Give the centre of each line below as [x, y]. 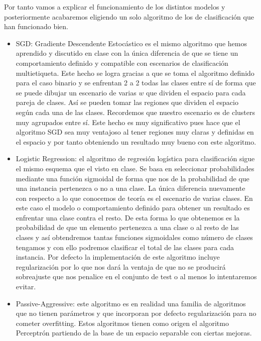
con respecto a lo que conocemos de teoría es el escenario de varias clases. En [134, 198]
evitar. [26, 287]
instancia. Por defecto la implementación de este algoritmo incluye [118, 257]
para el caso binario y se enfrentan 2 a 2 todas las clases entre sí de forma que [136, 83]
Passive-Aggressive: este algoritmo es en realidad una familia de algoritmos [131, 303]
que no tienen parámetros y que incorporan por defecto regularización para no [136, 313]
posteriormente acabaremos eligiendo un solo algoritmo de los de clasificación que [129, 16]
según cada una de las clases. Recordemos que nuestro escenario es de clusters [136, 112]
